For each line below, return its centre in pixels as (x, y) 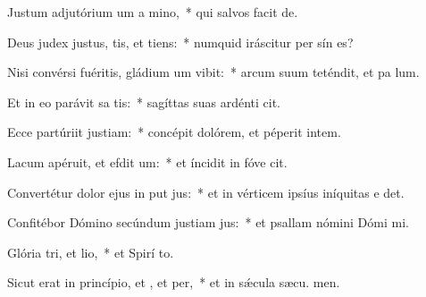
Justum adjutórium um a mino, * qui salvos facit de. (153, 12)
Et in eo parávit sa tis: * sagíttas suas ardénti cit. (144, 102)
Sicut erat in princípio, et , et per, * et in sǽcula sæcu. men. (174, 282)
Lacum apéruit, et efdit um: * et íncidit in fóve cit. (147, 161)
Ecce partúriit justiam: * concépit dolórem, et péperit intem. (174, 132)
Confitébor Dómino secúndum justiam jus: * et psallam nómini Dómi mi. (208, 222)
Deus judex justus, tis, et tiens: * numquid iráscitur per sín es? (180, 42)
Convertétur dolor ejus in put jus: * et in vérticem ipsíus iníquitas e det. (206, 192)
